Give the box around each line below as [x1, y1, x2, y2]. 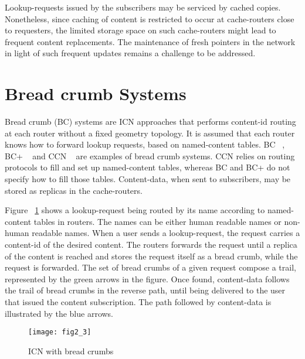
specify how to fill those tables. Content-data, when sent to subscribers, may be [5, 173, 291, 185]
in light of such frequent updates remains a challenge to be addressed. [5, 47, 256, 59]
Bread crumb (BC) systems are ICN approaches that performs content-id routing [5, 115, 296, 128]
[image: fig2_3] [28, 328, 91, 337]
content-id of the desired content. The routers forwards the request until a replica [5, 238, 297, 251]
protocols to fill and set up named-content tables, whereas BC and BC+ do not [5, 161, 290, 173]
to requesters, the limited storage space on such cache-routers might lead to [5, 24, 276, 36]
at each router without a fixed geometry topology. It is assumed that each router [5, 126, 295, 139]
